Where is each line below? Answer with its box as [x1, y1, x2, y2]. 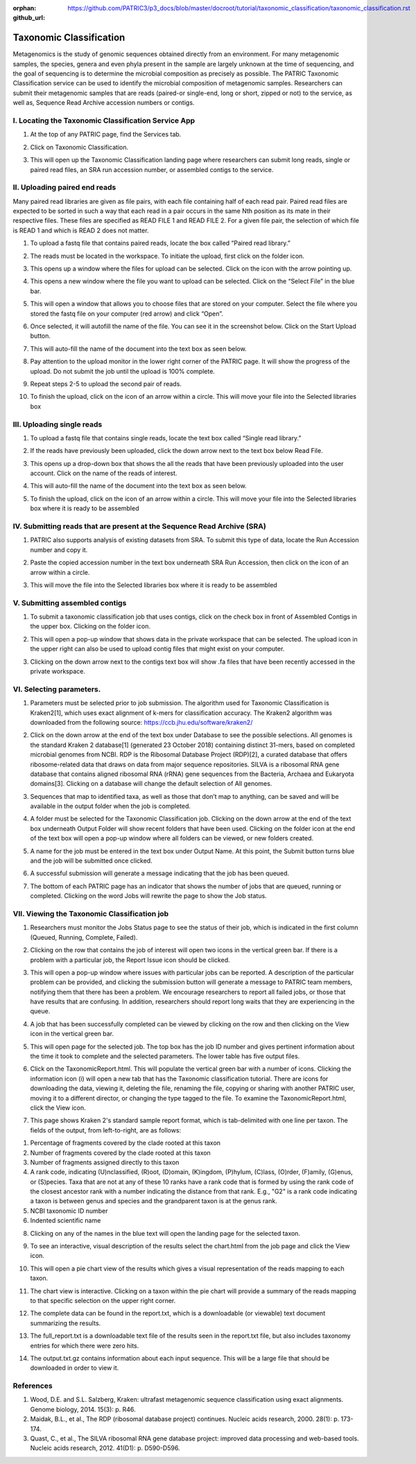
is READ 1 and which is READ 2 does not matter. [12, 226, 149, 234]
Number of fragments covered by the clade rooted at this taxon [30, 1148, 211, 1157]
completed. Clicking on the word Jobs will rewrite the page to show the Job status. [30, 892, 267, 900]
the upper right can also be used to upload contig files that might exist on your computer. [30, 645, 285, 653]
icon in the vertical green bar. [30, 1030, 114, 1038]
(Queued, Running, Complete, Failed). [30, 933, 138, 941]
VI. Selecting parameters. [12, 684, 101, 694]
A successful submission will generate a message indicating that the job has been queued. [30, 869, 290, 877]
